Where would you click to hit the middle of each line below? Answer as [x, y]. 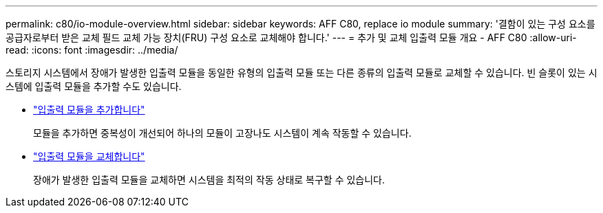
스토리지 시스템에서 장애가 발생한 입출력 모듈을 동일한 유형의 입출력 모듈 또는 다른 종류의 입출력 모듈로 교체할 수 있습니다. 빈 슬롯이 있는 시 [301, 72]
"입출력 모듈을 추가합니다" [89, 110]
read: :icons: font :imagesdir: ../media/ [92, 50]
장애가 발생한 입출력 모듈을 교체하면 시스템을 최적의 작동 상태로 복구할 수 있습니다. [209, 180]
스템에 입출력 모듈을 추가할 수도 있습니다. [94, 86]
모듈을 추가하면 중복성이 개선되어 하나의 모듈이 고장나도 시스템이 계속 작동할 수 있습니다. [222, 133]
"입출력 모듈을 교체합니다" [89, 156]
